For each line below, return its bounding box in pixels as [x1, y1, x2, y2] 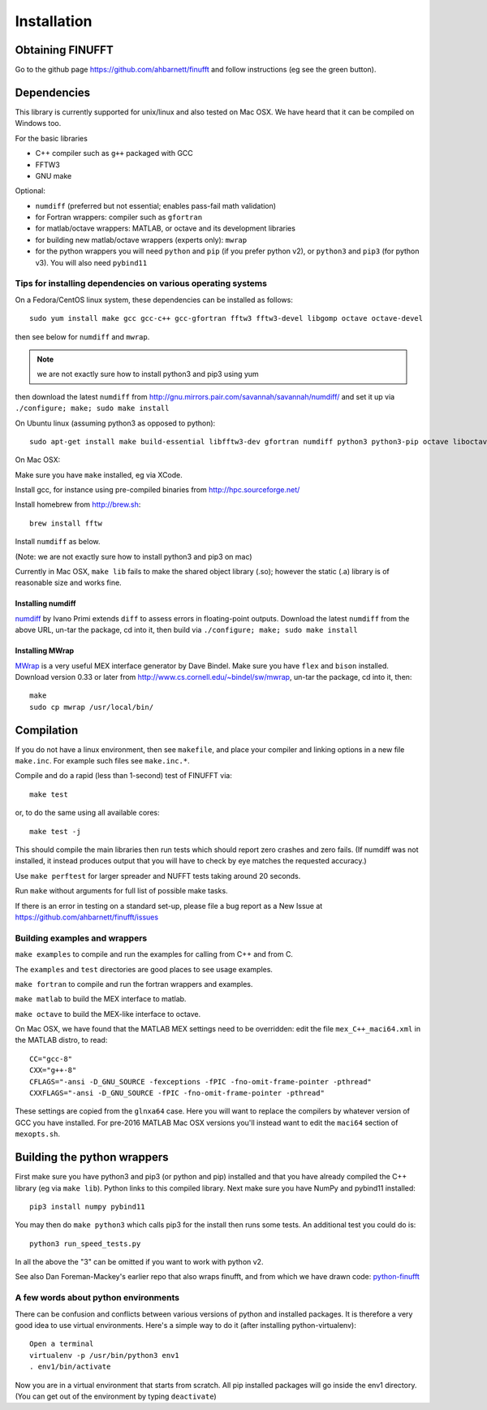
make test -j [29, 827, 81, 836]
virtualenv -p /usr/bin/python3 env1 [29, 1351, 180, 1360]
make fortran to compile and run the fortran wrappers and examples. [15, 979, 253, 988]
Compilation [15, 723, 79, 737]
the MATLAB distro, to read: [15, 1036, 108, 1045]
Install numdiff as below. [15, 537, 101, 547]
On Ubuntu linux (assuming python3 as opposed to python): [15, 418, 216, 428]
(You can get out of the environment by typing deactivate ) [15, 1391, 217, 1401]
